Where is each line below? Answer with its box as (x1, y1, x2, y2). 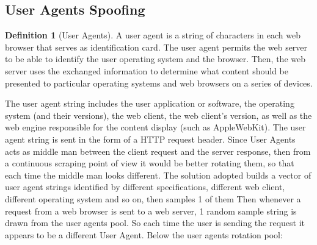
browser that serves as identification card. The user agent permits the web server (5, 40, 308, 53)
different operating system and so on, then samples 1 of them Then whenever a (5, 192, 301, 205)
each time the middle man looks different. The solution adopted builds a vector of (5, 168, 312, 181)
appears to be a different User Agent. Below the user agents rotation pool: (5, 228, 283, 241)
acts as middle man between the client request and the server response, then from (5, 144, 311, 157)
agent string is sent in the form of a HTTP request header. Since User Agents (5, 132, 296, 145)
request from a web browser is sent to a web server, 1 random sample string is (5, 204, 297, 217)
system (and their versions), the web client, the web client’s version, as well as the (5, 108, 312, 121)
